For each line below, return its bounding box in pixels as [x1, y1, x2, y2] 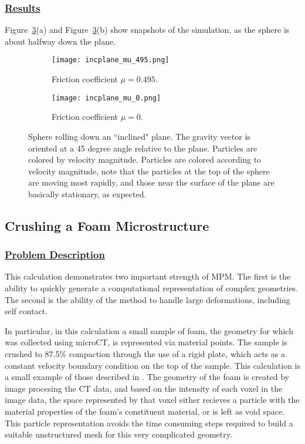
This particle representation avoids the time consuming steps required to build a [5, 416, 293, 429]
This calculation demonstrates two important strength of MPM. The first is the [5, 270, 291, 282]
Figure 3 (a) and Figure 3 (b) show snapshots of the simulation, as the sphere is [5, 23, 290, 36]
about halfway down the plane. [5, 35, 116, 47]
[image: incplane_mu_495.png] [52, 56, 170, 65]
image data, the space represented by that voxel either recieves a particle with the [5, 393, 300, 406]
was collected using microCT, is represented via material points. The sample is [5, 336, 287, 348]
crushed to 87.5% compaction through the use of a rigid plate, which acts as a [5, 348, 285, 360]
